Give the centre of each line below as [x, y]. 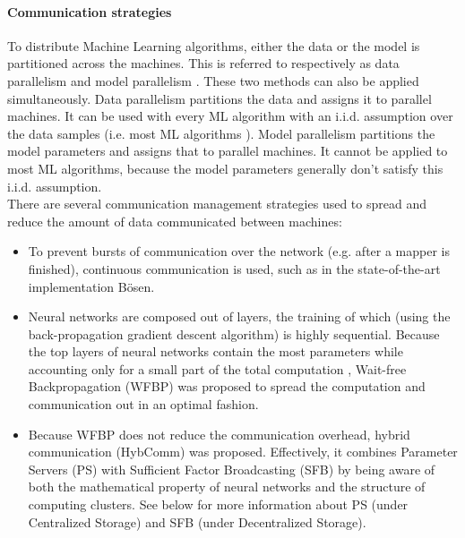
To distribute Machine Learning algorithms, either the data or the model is [214, 45]
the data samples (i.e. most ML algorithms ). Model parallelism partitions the [221, 133]
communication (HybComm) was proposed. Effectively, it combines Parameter [243, 452]
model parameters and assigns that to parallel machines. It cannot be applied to [228, 151]
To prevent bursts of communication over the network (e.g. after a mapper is [239, 251]
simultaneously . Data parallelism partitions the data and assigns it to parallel [220, 98]
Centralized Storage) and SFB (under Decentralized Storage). [197, 521]
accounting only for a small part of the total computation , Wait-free [217, 368]
